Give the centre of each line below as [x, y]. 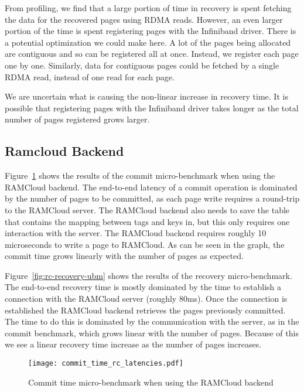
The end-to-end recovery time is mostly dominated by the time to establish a [143, 287]
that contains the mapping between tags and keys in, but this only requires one [147, 221]
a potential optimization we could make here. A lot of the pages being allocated [148, 42]
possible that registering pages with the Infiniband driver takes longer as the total [152, 108]
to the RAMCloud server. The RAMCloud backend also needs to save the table [147, 209]
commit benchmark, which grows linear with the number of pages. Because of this [152, 333]
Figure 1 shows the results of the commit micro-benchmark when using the [140, 175]
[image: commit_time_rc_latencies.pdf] [106, 364]
